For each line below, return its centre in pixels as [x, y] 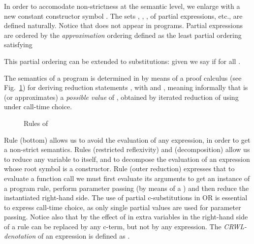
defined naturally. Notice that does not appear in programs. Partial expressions [124, 25]
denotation [20, 236]
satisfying [18, 45]
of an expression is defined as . [84, 236]
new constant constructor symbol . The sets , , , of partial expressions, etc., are [123, 15]
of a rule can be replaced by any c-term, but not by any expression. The [113, 226]
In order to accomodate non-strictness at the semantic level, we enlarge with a [122, 6]
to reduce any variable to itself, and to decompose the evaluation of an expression [127, 159]
